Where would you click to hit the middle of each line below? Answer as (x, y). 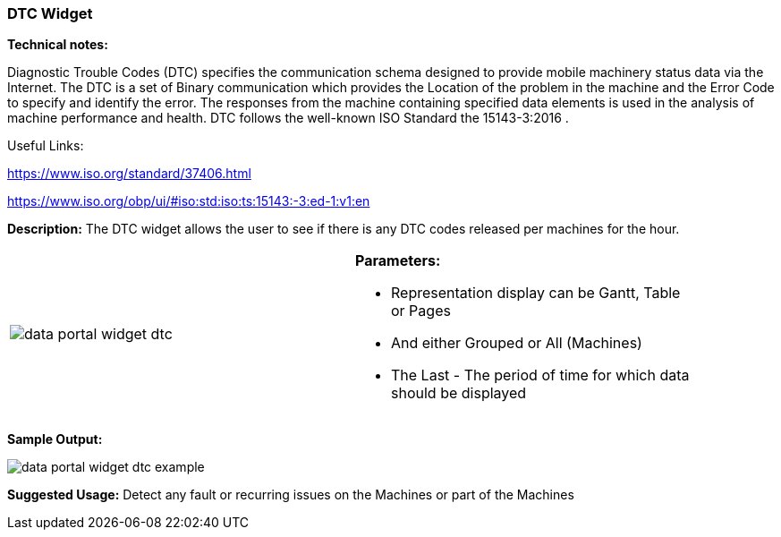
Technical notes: (58, 45)
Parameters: (398, 261)
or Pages (421, 311)
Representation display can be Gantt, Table (536, 293)
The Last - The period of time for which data (540, 375)
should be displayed (459, 393)
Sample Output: (55, 439)
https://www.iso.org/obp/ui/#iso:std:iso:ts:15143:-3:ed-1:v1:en (189, 201)
